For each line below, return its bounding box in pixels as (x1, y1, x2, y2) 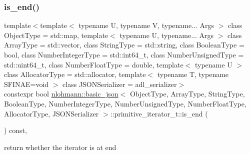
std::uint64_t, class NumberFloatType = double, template (4, 59, 183, 69)
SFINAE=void (4, 78, 49, 89)
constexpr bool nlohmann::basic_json (4, 88, 118, 99)
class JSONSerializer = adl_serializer (62, 78, 177, 89)
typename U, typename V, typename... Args (78, 20, 214, 30)
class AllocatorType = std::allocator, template (4, 69, 146, 79)
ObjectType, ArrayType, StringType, (129, 88, 245, 99)
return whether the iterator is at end (4, 141, 116, 152)
